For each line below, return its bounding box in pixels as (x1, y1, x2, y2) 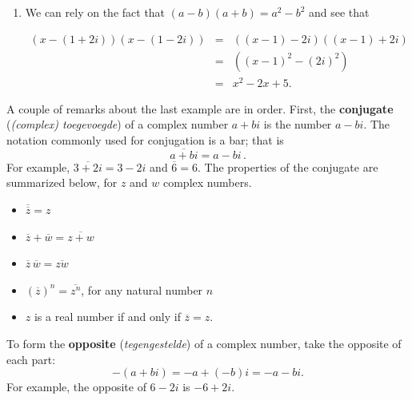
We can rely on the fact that (25, 4, 166, 20)
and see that (308, 4, 370, 20)
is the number (263, 116, 332, 133)
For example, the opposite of (6, 378, 146, 395)
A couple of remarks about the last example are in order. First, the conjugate (6, 100, 394, 117)
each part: (6, 350, 56, 367)
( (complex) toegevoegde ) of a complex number (6, 116, 229, 133)
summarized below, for (6, 174, 118, 191)
